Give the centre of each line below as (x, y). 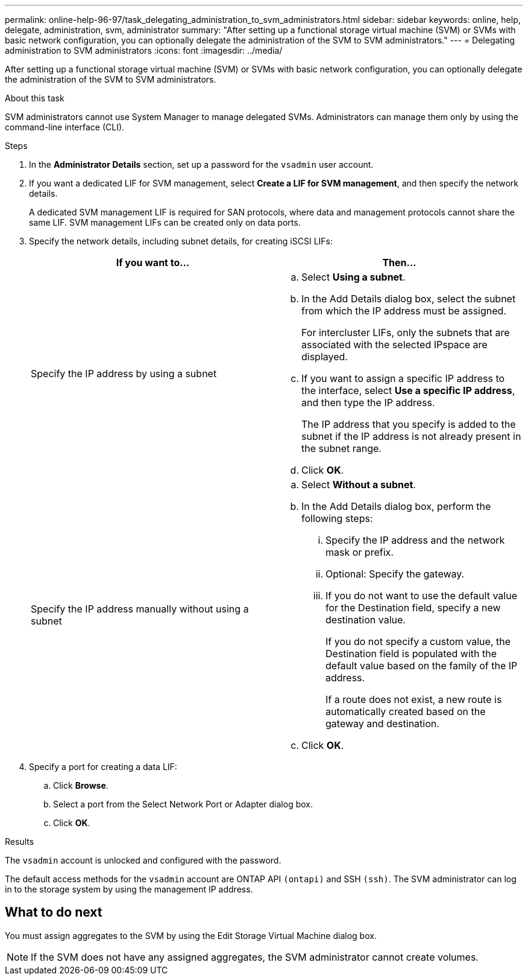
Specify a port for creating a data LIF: (103, 767)
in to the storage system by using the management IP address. (129, 889)
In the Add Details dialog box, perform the (396, 506)
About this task (35, 98)
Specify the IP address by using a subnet (124, 374)
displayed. (325, 357)
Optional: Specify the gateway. (395, 574)
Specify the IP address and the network (415, 540)
